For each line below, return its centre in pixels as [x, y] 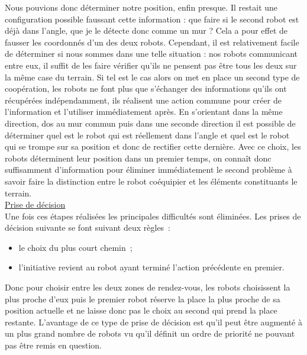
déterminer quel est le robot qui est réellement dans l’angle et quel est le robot [147, 135]
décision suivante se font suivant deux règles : [88, 227]
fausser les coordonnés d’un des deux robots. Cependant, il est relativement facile [152, 42]
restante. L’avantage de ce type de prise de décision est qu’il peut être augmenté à [153, 322]
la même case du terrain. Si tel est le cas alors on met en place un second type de [152, 77]
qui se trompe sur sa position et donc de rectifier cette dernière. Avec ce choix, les [153, 146]
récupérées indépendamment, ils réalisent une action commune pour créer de [143, 100]
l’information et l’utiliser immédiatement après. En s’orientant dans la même [144, 112]
